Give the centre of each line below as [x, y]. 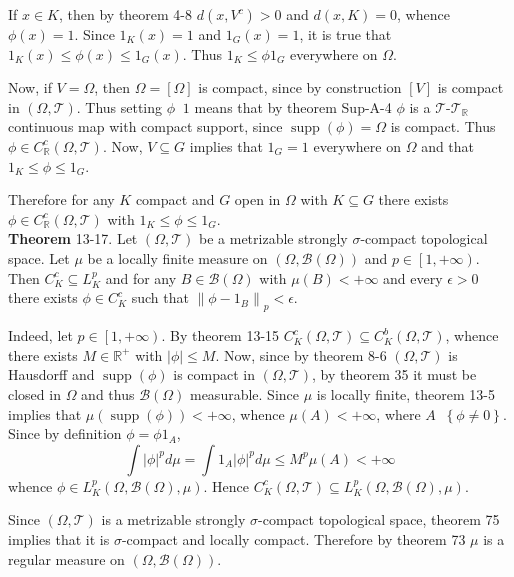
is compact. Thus [443, 126]
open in [257, 199]
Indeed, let [40, 335]
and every [413, 277]
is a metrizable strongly [173, 519]
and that [448, 145]
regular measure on [66, 558]
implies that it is [59, 538]
